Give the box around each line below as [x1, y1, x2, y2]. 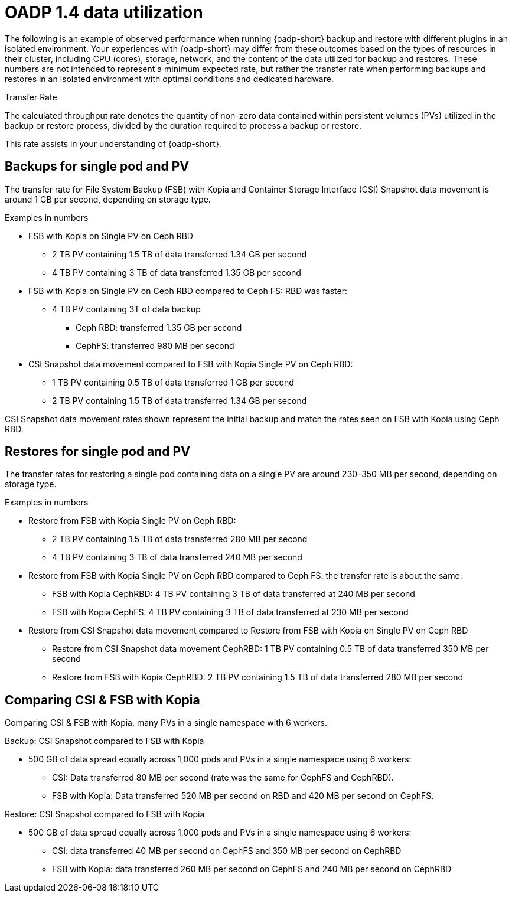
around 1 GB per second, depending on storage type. [5, 194, 211, 204]
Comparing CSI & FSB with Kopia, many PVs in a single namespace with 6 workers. [5, 717, 327, 728]
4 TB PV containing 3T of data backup [52, 304, 201, 314]
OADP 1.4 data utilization [5, 2, 203, 22]
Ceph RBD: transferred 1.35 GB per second [76, 322, 242, 332]
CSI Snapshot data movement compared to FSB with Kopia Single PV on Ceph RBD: [28, 358, 353, 369]
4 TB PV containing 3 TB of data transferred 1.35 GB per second [52, 267, 301, 278]
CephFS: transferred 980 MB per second [76, 340, 234, 351]
